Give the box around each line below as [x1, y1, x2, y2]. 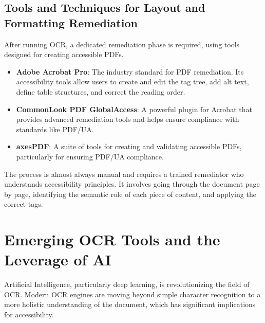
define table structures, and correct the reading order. [16, 86, 185, 97]
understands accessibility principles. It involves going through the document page [4, 178, 260, 189]
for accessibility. [4, 309, 54, 319]
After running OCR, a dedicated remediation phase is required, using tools [4, 39, 240, 49]
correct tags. [4, 199, 43, 209]
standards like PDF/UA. [16, 123, 94, 134]
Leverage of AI [4, 249, 111, 270]
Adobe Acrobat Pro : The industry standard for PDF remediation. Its [16, 66, 244, 77]
